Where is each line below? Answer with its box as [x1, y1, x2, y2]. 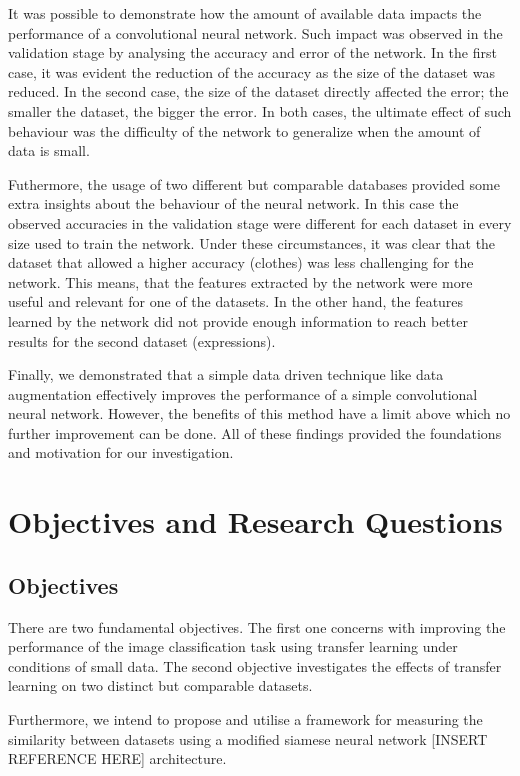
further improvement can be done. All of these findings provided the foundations [8, 422, 502, 443]
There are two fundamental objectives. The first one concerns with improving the [8, 616, 506, 637]
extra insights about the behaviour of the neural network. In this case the [8, 193, 459, 214]
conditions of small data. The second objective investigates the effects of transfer [8, 655, 502, 676]
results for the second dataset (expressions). [8, 330, 276, 351]
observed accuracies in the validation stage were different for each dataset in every [8, 212, 512, 233]
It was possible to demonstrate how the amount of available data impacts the [8, 3, 482, 23]
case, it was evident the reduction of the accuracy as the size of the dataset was [8, 61, 495, 82]
